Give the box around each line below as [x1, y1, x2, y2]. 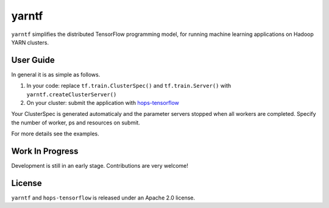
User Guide [11, 55, 55, 65]
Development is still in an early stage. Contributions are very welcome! [11, 162, 189, 170]
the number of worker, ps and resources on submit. [11, 119, 140, 126]
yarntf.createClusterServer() [26, 91, 117, 98]
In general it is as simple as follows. [11, 71, 101, 78]
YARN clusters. [11, 38, 49, 46]
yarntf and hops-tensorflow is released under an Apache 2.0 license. [11, 194, 196, 201]
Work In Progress [11, 146, 79, 156]
